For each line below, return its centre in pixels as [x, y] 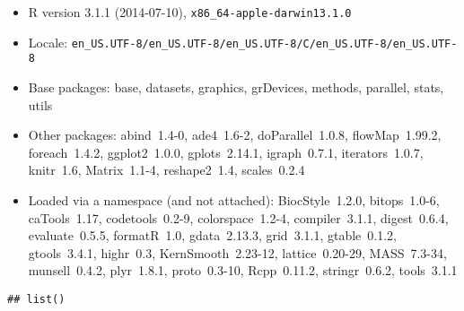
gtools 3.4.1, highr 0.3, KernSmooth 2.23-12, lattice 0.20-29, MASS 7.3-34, [237, 252]
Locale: [48, 42]
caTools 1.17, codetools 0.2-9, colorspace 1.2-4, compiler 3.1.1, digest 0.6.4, [238, 217]
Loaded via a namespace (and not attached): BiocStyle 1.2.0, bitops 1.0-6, [234, 199]
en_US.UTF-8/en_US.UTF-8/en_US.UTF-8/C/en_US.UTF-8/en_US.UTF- [264, 43]
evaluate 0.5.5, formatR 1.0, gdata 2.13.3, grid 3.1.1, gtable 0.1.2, [213, 235]
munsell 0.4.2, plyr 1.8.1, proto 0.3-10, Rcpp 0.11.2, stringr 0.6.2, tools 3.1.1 [243, 270]
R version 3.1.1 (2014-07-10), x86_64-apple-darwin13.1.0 [190, 12]
